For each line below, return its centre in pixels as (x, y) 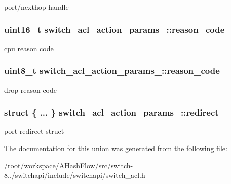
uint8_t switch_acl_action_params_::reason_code (112, 71)
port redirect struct (34, 131)
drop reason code (30, 89)
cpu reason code (29, 48)
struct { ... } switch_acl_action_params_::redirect (111, 112)
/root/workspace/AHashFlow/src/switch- (69, 165)
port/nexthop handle (36, 7)
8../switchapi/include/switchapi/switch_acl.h (75, 175)
